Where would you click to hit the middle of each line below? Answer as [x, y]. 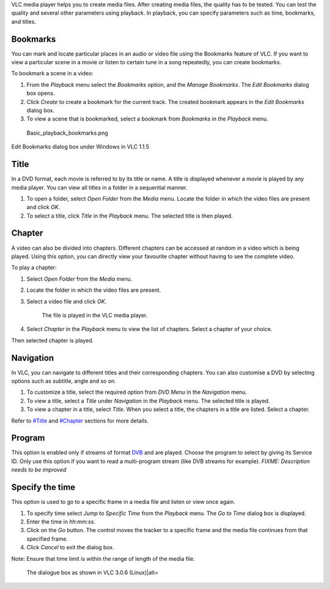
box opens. [41, 93]
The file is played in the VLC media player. [95, 315]
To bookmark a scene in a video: [53, 73]
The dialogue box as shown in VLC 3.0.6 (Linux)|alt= [93, 572]
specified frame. [47, 539]
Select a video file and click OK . [67, 301]
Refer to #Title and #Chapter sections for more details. [80, 420]
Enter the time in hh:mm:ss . [61, 521]
